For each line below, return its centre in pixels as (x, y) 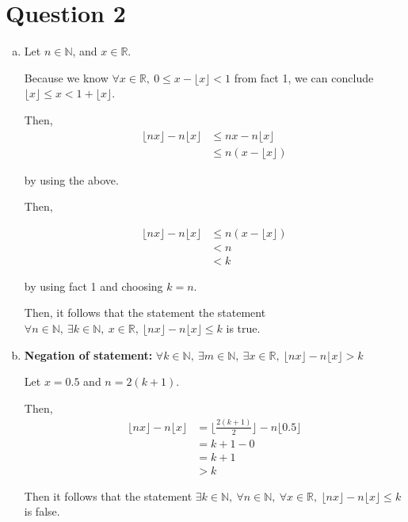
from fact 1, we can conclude (304, 77)
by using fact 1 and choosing (93, 286)
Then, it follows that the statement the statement (145, 312)
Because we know (66, 77)
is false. (42, 511)
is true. (243, 328)
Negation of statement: (88, 354)
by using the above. (71, 179)
